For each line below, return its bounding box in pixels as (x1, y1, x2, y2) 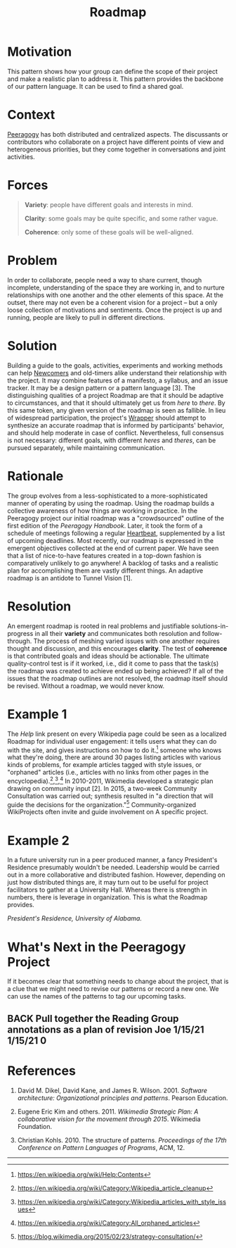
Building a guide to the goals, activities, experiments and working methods (7, 361, 223, 370)
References (7, 1063, 76, 1078)
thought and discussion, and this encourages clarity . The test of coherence (7, 644, 228, 652)
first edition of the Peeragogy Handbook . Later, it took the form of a (7, 521, 203, 530)
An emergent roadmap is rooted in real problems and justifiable (7, 621, 190, 630)
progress (7, 629, 34, 637)
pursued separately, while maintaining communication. (7, 443, 166, 451)
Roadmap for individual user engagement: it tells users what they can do (7, 737, 217, 745)
